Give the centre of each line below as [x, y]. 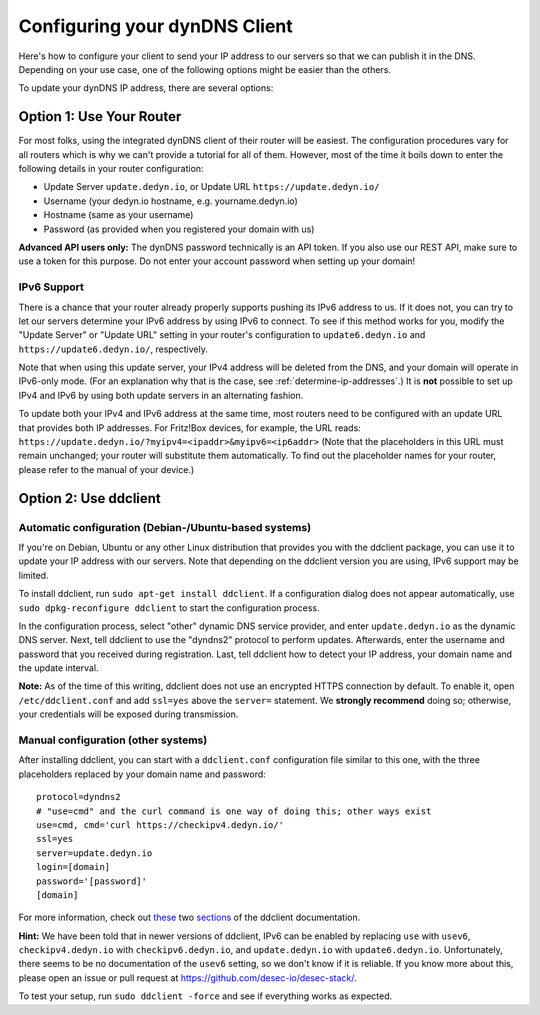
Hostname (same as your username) [118, 215]
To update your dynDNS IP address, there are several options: [146, 88]
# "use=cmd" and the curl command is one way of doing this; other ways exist [234, 811]
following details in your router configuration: [111, 169]
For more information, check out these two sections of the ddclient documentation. [189, 917]
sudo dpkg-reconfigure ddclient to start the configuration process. [169, 607]
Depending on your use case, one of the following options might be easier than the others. [205, 69]
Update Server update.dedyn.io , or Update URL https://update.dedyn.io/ [211, 187]
